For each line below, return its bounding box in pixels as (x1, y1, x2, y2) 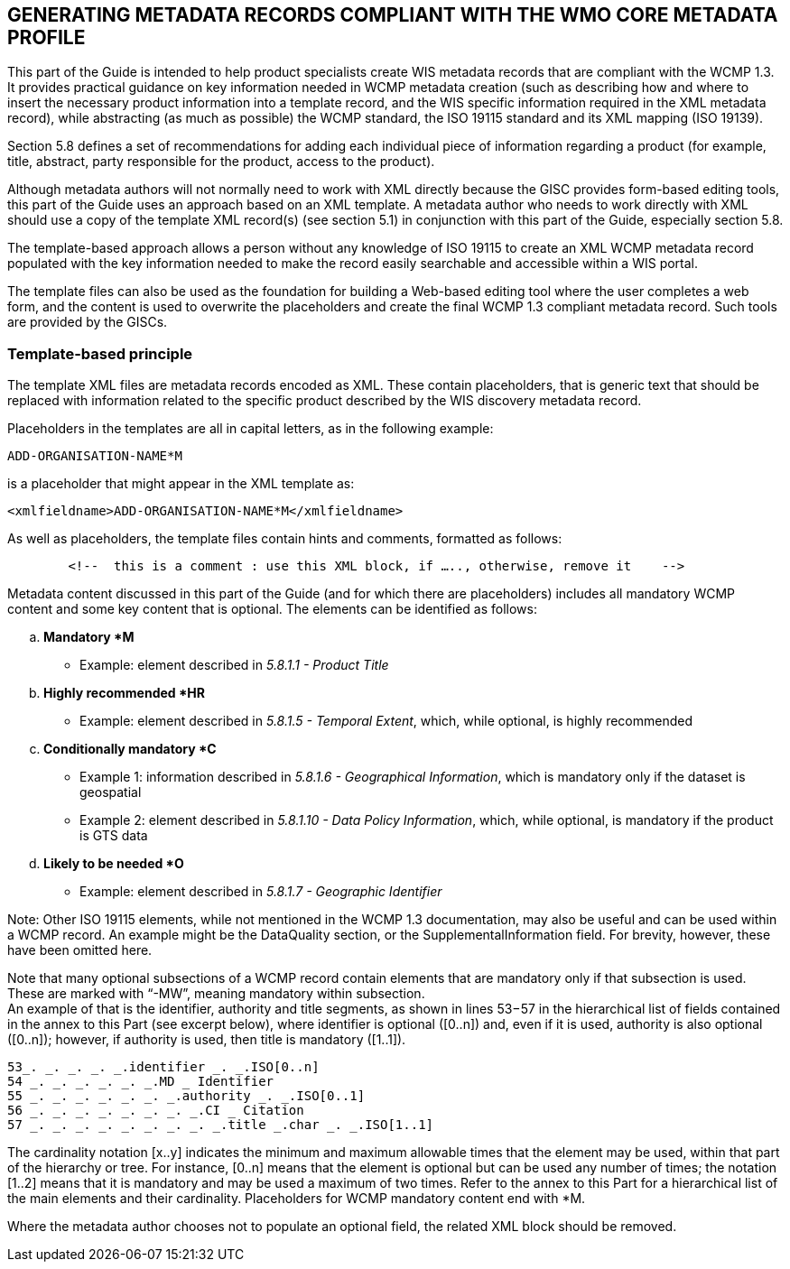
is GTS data (79, 828, 148, 844)
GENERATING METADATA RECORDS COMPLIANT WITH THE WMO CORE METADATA (7, 4, 778, 26)
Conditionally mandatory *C (43, 741, 217, 757)
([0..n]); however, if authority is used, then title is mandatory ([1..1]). (7, 1032, 406, 1048)
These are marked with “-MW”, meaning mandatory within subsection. (7, 986, 425, 1002)
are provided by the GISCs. (7, 314, 168, 330)
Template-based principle (7, 344, 193, 363)
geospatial (79, 784, 142, 801)
